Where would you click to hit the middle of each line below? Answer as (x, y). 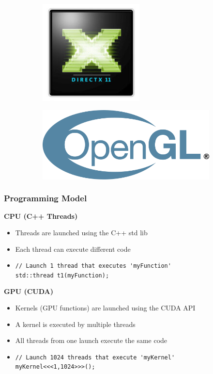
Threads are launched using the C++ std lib (81, 232)
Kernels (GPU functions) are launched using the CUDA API (105, 307)
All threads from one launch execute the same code (91, 340)
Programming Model (46, 198)
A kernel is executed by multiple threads (75, 324)
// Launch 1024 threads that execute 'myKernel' (95, 357)
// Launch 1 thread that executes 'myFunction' (93, 266)
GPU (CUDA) (29, 291)
